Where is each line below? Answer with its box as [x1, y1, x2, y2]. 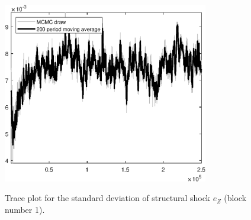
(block [224, 192, 247, 204]
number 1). [5, 203, 45, 215]
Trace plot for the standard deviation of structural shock [5, 192, 210, 204]
